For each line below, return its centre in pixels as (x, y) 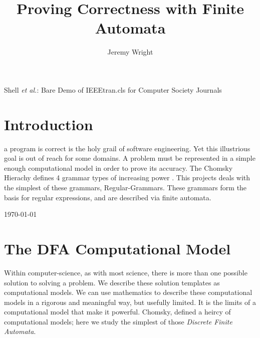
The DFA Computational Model (117, 248)
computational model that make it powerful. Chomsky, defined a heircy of (117, 312)
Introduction (49, 124)
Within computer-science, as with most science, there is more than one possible (126, 272)
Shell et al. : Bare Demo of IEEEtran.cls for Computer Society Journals (113, 89)
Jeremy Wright (130, 52)
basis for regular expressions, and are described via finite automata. (108, 197)
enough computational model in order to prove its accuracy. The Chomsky (118, 167)
